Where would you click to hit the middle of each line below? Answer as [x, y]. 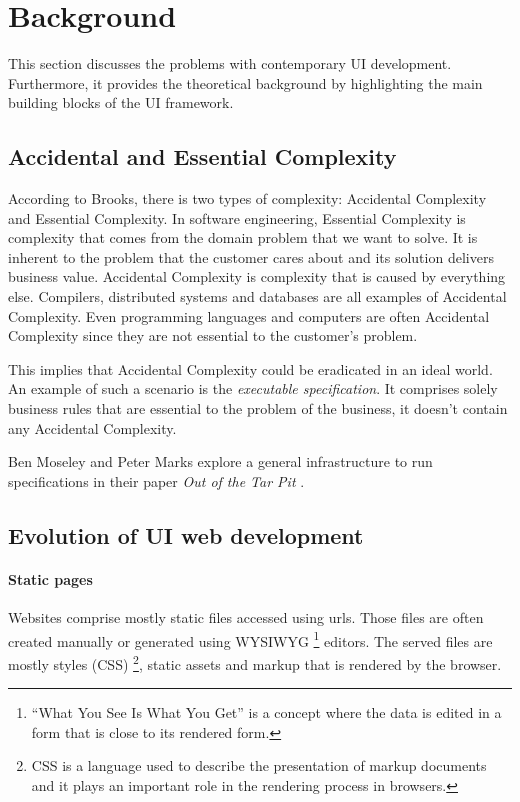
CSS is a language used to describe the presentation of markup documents [259, 765]
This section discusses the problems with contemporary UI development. [230, 63]
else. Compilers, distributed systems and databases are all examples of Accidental [257, 296]
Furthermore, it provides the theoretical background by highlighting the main [245, 82]
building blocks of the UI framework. [121, 102]
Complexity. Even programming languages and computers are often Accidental [249, 315]
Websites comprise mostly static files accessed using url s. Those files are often [246, 617]
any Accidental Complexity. [92, 427]
